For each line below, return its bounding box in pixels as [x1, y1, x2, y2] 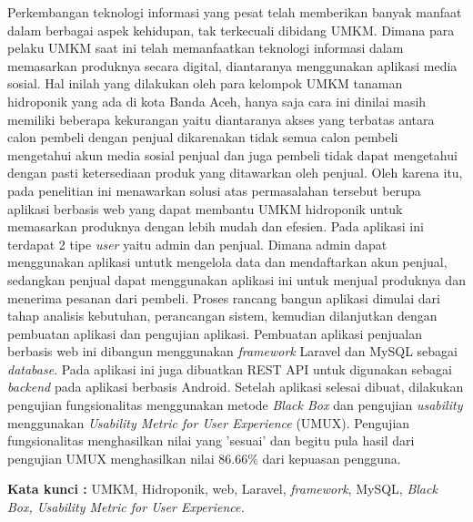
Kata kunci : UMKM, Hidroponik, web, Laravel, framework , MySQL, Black [7, 479, 438, 498]
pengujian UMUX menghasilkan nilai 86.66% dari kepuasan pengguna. [7, 448, 401, 467]
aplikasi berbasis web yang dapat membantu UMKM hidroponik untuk [7, 199, 403, 218]
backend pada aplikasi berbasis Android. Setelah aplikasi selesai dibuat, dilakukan [7, 377, 464, 396]
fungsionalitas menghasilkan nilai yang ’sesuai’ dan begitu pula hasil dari [7, 431, 415, 450]
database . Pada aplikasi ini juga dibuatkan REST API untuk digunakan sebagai [7, 359, 452, 378]
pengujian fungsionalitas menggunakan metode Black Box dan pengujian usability [7, 395, 463, 415]
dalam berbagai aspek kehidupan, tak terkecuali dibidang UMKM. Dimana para [7, 20, 455, 39]
